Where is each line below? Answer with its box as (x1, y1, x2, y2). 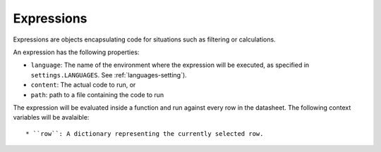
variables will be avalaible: (13, 113, 90, 122)
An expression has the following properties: (13, 48, 140, 56)
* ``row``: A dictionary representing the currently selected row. (25, 129, 264, 137)
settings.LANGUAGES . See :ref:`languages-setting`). (30, 70, 187, 79)
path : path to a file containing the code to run (30, 90, 164, 99)
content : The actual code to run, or (30, 81, 136, 89)
